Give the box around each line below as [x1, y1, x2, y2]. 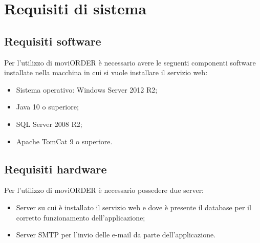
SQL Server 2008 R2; [16, 118, 82, 129]
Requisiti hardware [4, 161, 107, 176]
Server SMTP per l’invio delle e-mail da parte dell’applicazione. [16, 229, 216, 240]
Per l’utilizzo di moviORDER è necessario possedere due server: [4, 185, 204, 195]
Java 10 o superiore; [16, 101, 79, 112]
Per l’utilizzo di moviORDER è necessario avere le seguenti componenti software [4, 57, 256, 68]
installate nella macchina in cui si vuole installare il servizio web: [4, 67, 208, 78]
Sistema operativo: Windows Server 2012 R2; [16, 84, 158, 95]
